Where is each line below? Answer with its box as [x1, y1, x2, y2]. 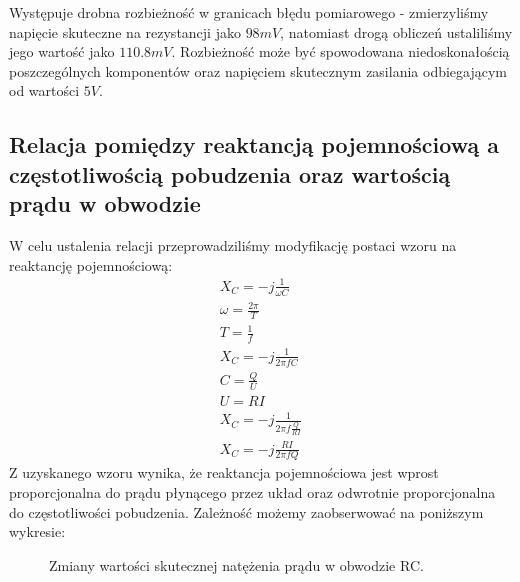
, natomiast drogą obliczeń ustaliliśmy [280, 21, 513, 42]
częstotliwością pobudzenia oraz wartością [9, 158, 451, 189]
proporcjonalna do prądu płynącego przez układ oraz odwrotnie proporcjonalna [9, 482, 496, 503]
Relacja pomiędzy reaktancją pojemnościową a [9, 129, 499, 160]
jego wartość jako [9, 41, 115, 62]
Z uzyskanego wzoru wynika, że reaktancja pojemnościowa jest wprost [9, 462, 439, 483]
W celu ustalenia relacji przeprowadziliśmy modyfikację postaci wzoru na [9, 234, 457, 255]
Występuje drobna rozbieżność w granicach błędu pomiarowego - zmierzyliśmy [9, 2, 489, 22]
